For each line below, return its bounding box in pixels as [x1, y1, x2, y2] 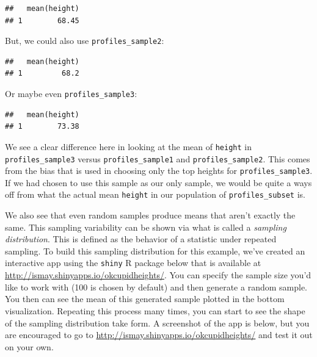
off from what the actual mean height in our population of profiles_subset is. [5, 188, 305, 201]
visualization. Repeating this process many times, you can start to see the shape [5, 304, 305, 317]
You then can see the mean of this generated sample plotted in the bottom [5, 292, 285, 305]
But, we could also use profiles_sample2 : [5, 34, 164, 47]
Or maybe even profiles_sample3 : [5, 87, 137, 100]
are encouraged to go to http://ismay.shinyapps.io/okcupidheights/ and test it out [5, 328, 313, 341]
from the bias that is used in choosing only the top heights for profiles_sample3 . [5, 164, 313, 177]
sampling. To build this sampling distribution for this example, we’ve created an [5, 244, 305, 257]
